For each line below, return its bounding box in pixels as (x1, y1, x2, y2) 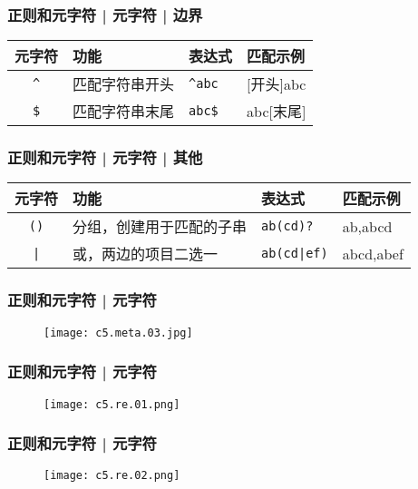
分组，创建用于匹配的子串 (73, 216, 248, 238)
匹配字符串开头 (73, 73, 175, 95)
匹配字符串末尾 (73, 101, 175, 122)
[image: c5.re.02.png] (44, 469, 180, 483)
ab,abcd (342, 215, 393, 237)
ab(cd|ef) (261, 246, 328, 261)
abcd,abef (342, 242, 403, 264)
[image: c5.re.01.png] (44, 397, 180, 411)
